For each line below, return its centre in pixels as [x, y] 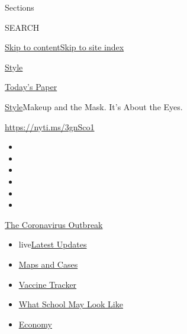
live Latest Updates [53, 244]
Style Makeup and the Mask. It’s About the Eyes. [94, 106]
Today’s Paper [31, 87]
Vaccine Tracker [48, 284]
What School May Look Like [71, 304]
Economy [35, 324]
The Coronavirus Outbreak [54, 224]
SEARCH [22, 27]
